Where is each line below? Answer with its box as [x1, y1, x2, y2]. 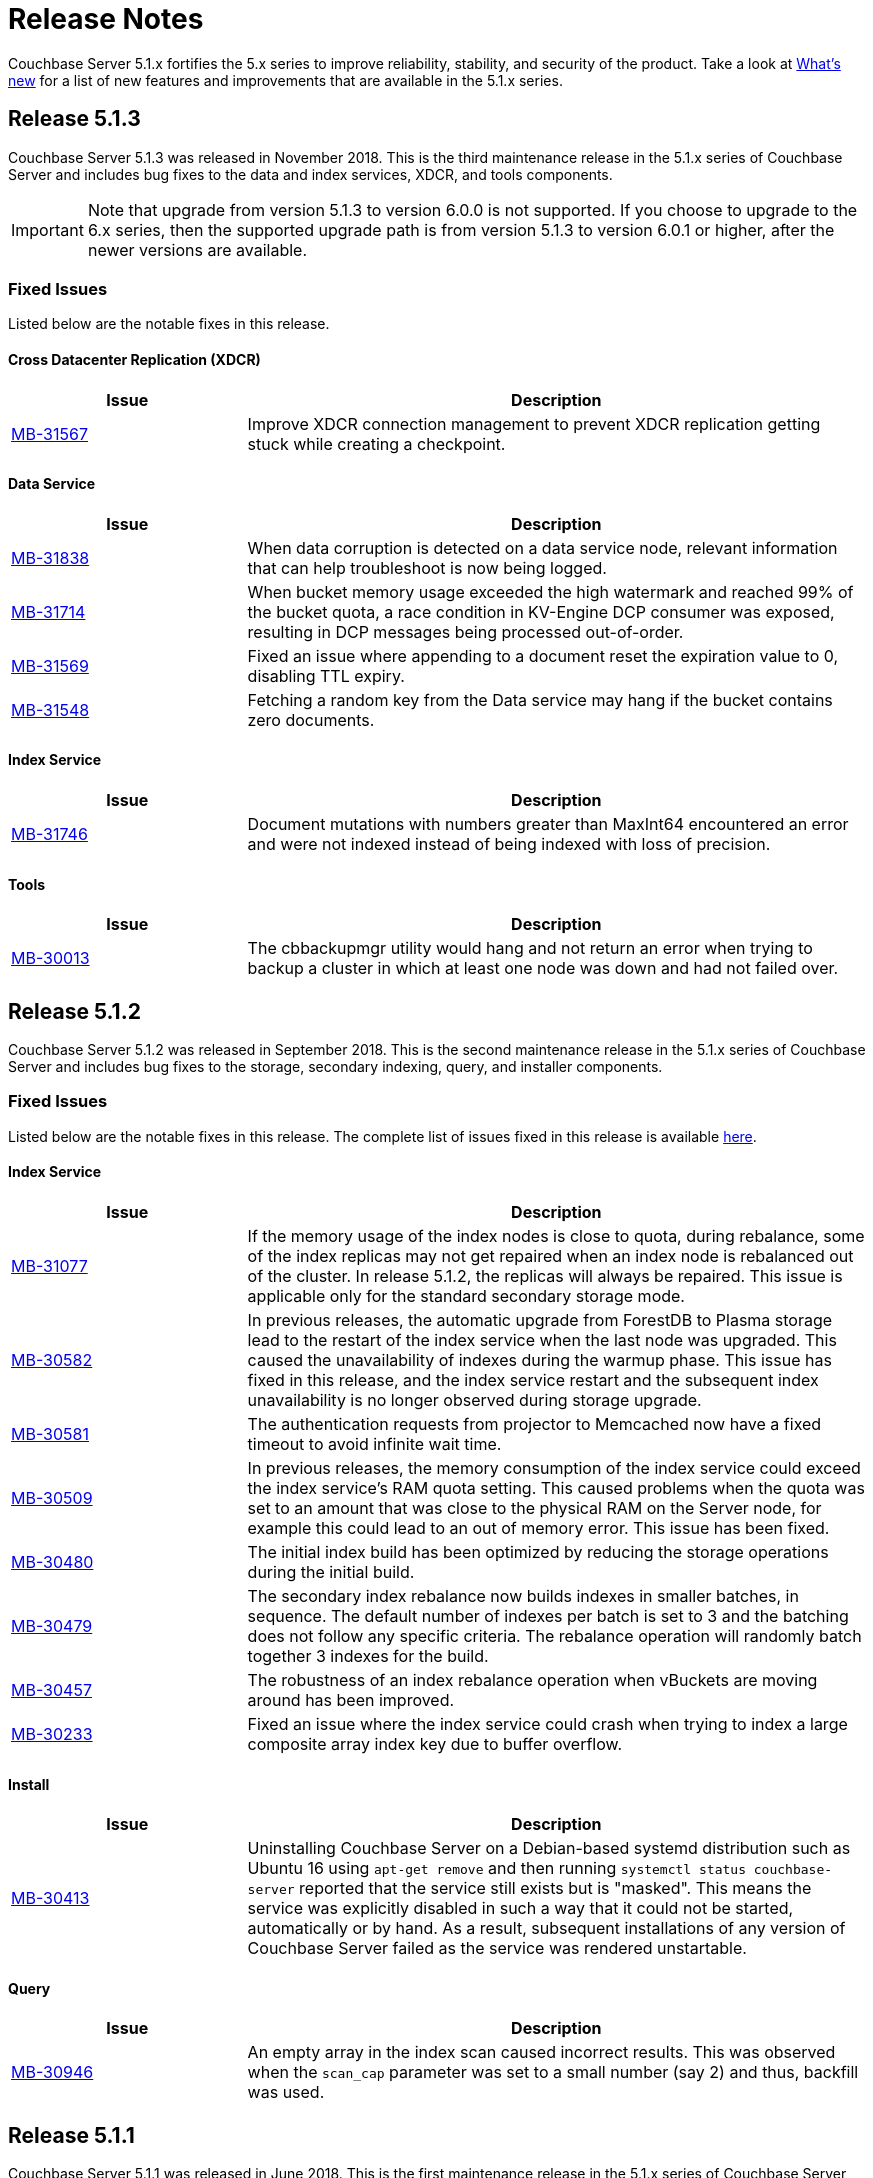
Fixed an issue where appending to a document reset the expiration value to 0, [247, 645, 839, 666]
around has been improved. [247, 1690, 455, 1711]
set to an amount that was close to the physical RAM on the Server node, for [247, 1498, 822, 1519]
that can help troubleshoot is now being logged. [247, 557, 607, 578]
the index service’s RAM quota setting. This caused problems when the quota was [247, 1478, 865, 1499]
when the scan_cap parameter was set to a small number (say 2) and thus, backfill [247, 2062, 859, 2083]
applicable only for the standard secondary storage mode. [247, 1286, 685, 1307]
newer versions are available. [87, 239, 308, 260]
